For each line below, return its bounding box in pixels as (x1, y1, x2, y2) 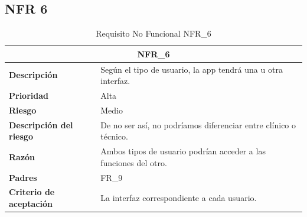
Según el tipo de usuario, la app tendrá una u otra (100, 63, 283, 75)
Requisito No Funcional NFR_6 (96, 27, 211, 40)
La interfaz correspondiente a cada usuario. (100, 192, 257, 204)
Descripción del (9, 118, 73, 131)
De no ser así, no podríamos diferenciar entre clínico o (100, 118, 296, 131)
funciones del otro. (100, 156, 167, 169)
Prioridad (9, 89, 48, 102)
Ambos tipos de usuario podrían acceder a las (100, 145, 266, 157)
